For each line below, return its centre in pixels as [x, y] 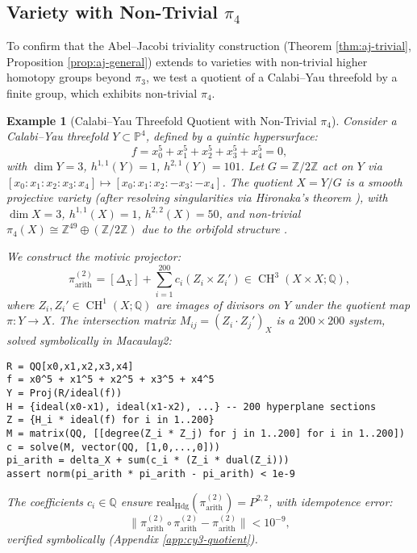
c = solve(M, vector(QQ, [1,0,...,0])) [113, 447]
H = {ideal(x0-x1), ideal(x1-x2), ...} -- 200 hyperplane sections [192, 406]
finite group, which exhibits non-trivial [102, 92]
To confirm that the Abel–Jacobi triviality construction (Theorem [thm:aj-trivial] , [209, 46]
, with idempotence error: [330, 501]
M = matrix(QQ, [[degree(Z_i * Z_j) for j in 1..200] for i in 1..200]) [206, 433]
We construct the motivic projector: [94, 256]
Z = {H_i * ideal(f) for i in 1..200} [111, 420]
